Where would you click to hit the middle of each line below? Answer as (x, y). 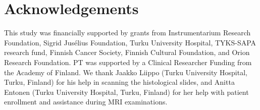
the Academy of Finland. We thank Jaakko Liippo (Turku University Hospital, (126, 72)
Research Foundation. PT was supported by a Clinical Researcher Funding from (128, 62)
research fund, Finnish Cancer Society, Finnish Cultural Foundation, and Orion (127, 52)
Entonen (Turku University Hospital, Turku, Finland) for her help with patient (126, 92)
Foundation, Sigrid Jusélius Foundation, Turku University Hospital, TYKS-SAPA (130, 42)
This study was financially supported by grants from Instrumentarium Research (127, 33)
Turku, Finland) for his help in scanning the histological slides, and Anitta (119, 82)
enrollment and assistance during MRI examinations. (86, 102)
